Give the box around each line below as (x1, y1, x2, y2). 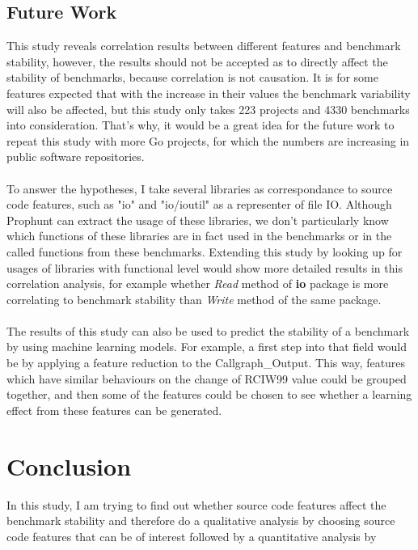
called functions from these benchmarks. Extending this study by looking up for (6, 243, 403, 260)
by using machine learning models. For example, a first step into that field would (6, 338, 407, 355)
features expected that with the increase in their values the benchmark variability (6, 84, 411, 101)
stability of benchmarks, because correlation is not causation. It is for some (6, 69, 378, 86)
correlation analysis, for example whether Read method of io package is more (6, 275, 389, 292)
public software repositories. (6, 148, 145, 165)
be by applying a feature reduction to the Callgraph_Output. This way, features (6, 354, 406, 371)
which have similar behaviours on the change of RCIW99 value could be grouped (6, 370, 407, 387)
